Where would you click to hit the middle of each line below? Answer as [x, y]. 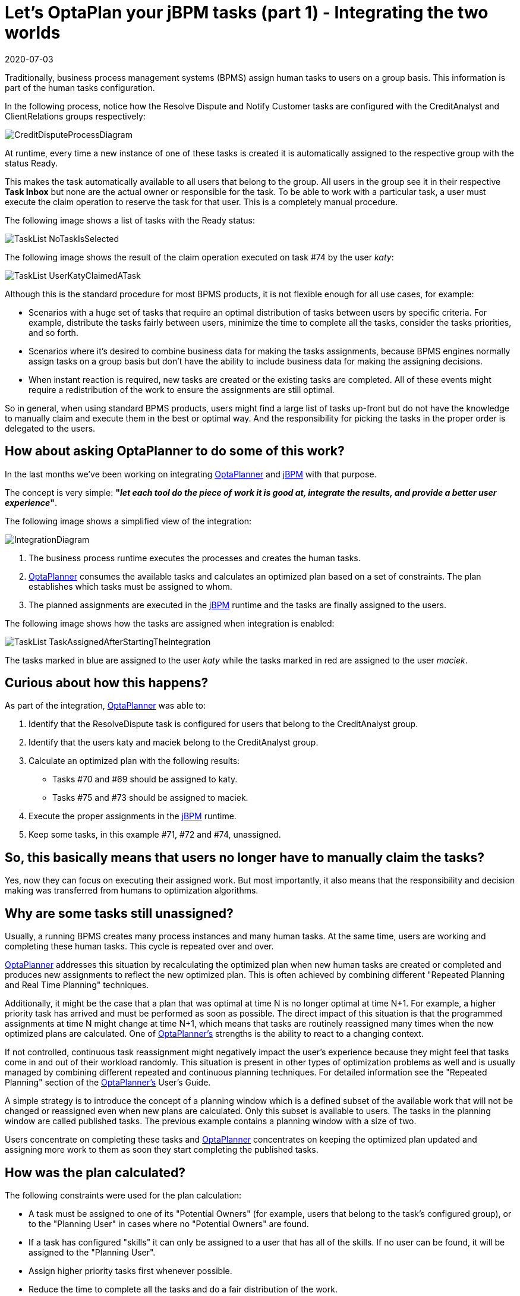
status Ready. [31, 163]
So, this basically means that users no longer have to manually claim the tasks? [245, 857]
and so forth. [53, 332]
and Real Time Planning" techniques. [77, 985]
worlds [33, 33]
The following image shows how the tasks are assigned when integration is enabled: [170, 623]
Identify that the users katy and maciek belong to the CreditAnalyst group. [174, 743]
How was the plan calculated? [95, 1172]
